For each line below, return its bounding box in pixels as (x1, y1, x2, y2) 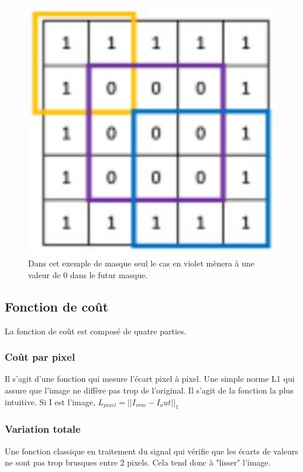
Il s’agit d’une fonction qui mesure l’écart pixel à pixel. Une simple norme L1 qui (5, 372, 295, 385)
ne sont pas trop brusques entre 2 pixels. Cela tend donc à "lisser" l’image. (5, 456, 271, 468)
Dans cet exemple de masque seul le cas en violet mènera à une (28, 257, 255, 269)
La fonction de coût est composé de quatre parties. (5, 324, 187, 337)
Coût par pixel (5, 350, 75, 364)
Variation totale (5, 422, 81, 436)
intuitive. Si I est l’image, (5, 395, 95, 408)
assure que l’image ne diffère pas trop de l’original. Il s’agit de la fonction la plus (5, 384, 294, 396)
